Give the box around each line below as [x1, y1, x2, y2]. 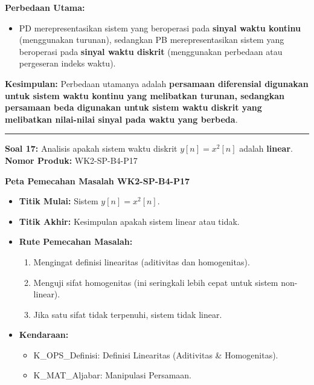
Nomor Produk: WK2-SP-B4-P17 [5, 154, 138, 166]
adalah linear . [239, 142, 293, 155]
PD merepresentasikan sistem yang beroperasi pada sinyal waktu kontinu [19, 21, 301, 34]
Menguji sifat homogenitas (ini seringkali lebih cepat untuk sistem [33, 276, 278, 288]
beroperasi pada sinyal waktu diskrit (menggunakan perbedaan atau [19, 45, 283, 57]
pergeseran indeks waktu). [19, 57, 116, 70]
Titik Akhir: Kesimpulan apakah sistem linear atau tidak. [19, 215, 240, 227]
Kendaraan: [19, 328, 69, 341]
